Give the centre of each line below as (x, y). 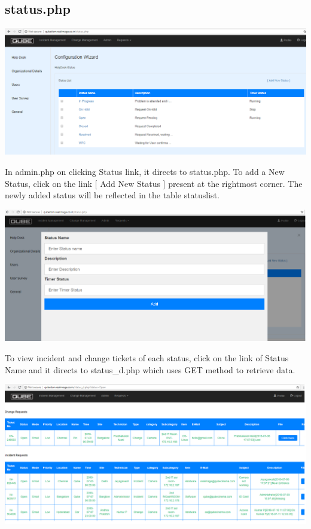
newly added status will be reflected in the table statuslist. (112, 195)
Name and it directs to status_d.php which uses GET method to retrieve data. (150, 369)
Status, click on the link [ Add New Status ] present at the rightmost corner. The (154, 183)
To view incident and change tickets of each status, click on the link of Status (147, 358)
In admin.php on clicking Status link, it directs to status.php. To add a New (145, 171)
